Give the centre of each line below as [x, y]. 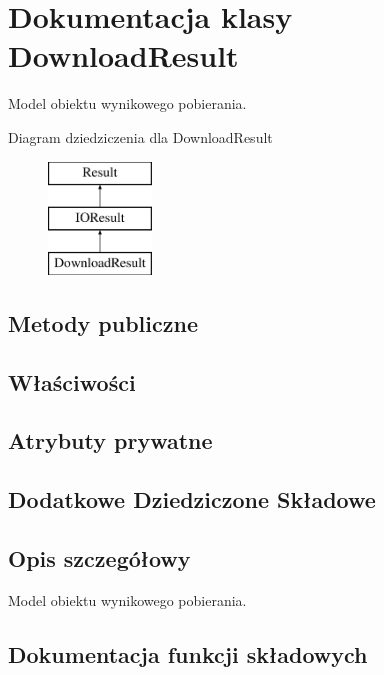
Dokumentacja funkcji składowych [188, 653]
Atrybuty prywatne [110, 440]
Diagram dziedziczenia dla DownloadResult [140, 136]
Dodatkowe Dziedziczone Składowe [192, 499]
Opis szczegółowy [99, 557]
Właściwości [72, 381]
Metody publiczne [103, 322]
